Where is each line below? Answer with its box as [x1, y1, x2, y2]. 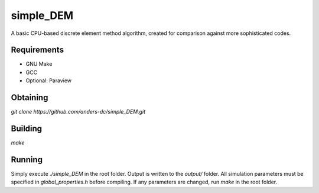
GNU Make [25, 60, 53, 67]
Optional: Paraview [25, 77, 72, 84]
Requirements [11, 45, 64, 55]
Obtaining [11, 92, 48, 103]
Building [11, 123, 43, 133]
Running [11, 155, 43, 165]
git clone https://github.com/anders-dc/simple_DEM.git [11, 108, 146, 115]
